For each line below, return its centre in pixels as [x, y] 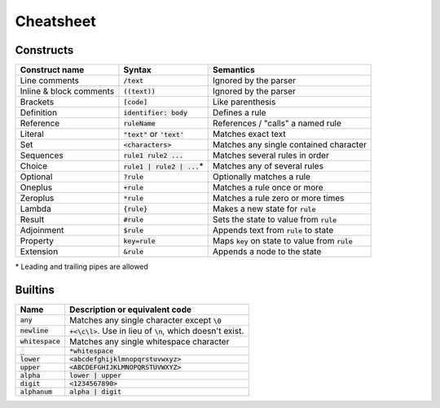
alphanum [36, 391]
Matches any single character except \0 [145, 320]
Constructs [44, 50]
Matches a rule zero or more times [278, 198]
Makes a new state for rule [264, 209]
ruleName [140, 123]
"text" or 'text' [154, 134]
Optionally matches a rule [262, 177]
